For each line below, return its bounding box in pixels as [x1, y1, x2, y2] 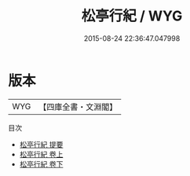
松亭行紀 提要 [19, 139, 64, 149]
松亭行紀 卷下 [19, 159, 64, 169]
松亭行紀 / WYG [81, 7, 183, 25]
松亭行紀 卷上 [19, 149, 64, 159]
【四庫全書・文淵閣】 [38, 101, 118, 112]
